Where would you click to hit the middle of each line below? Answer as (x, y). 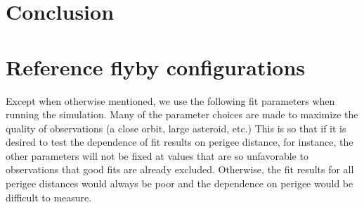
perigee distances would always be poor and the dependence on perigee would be (180, 183)
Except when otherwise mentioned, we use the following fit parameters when (170, 100)
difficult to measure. (49, 197)
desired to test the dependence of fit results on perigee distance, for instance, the (180, 142)
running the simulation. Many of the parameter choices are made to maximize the (182, 114)
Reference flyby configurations (156, 67)
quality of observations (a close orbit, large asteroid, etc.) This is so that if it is (176, 128)
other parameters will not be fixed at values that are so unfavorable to (157, 155)
